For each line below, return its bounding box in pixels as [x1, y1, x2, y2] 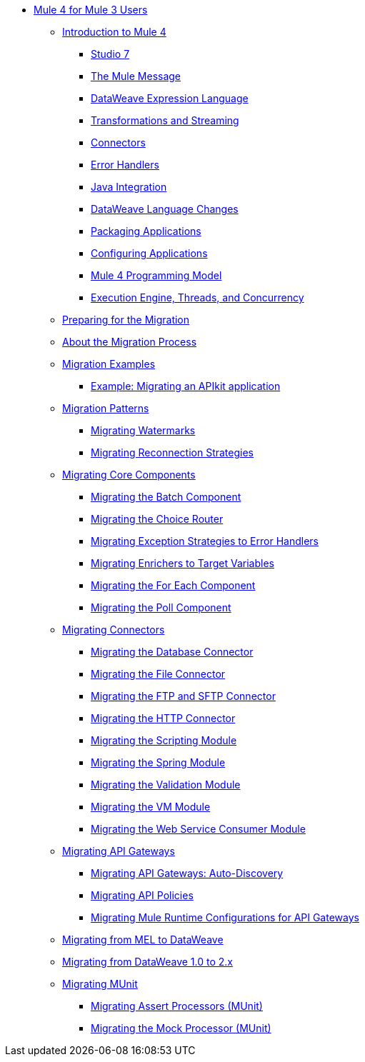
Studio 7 [91, 48, 130, 60]
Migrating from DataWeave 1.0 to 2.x [62, 956, 233, 968]
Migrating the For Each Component [91, 579, 256, 591]
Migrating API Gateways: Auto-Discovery [91, 867, 284, 879]
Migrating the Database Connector [91, 646, 254, 658]
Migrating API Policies [91, 889, 194, 901]
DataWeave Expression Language [91, 92, 249, 104]
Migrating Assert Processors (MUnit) [91, 1000, 263, 1012]
